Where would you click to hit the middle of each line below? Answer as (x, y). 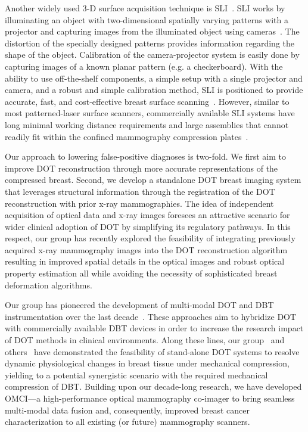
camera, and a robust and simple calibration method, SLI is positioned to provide (154, 90)
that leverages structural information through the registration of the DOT (140, 191)
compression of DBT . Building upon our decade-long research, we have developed (153, 386)
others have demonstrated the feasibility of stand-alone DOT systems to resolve (152, 351)
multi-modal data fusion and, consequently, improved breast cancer (127, 410)
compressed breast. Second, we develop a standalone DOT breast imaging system (153, 180)
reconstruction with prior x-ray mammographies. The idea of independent (139, 203)
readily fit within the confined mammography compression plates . (127, 136)
